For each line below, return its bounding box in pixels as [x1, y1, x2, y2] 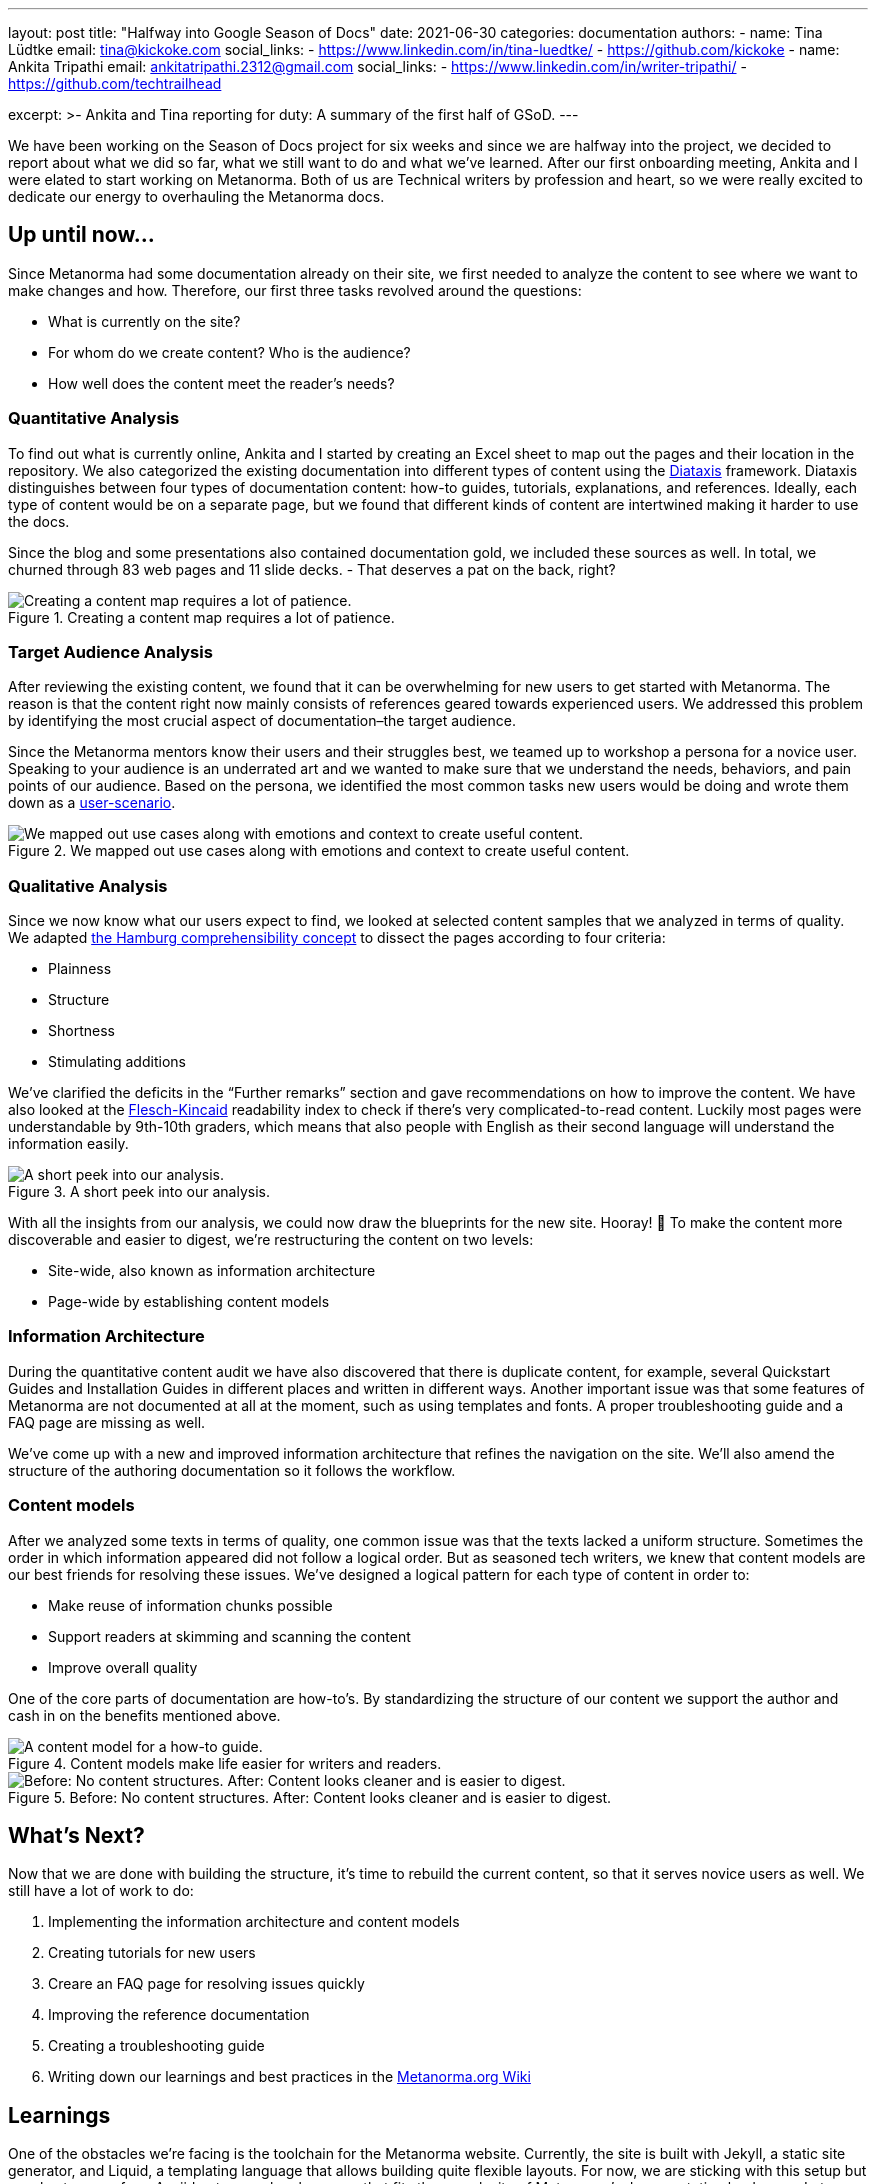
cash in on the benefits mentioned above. [8, 1706, 281, 1724]
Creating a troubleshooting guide [48, 2037, 265, 2055]
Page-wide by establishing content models [48, 1293, 330, 1311]
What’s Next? [8, 1823, 145, 1849]
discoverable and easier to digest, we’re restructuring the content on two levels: [8, 1231, 534, 1249]
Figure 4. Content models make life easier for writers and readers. [8, 1754, 442, 1772]
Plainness [48, 960, 112, 978]
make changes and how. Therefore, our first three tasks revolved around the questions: [8, 281, 582, 299]
